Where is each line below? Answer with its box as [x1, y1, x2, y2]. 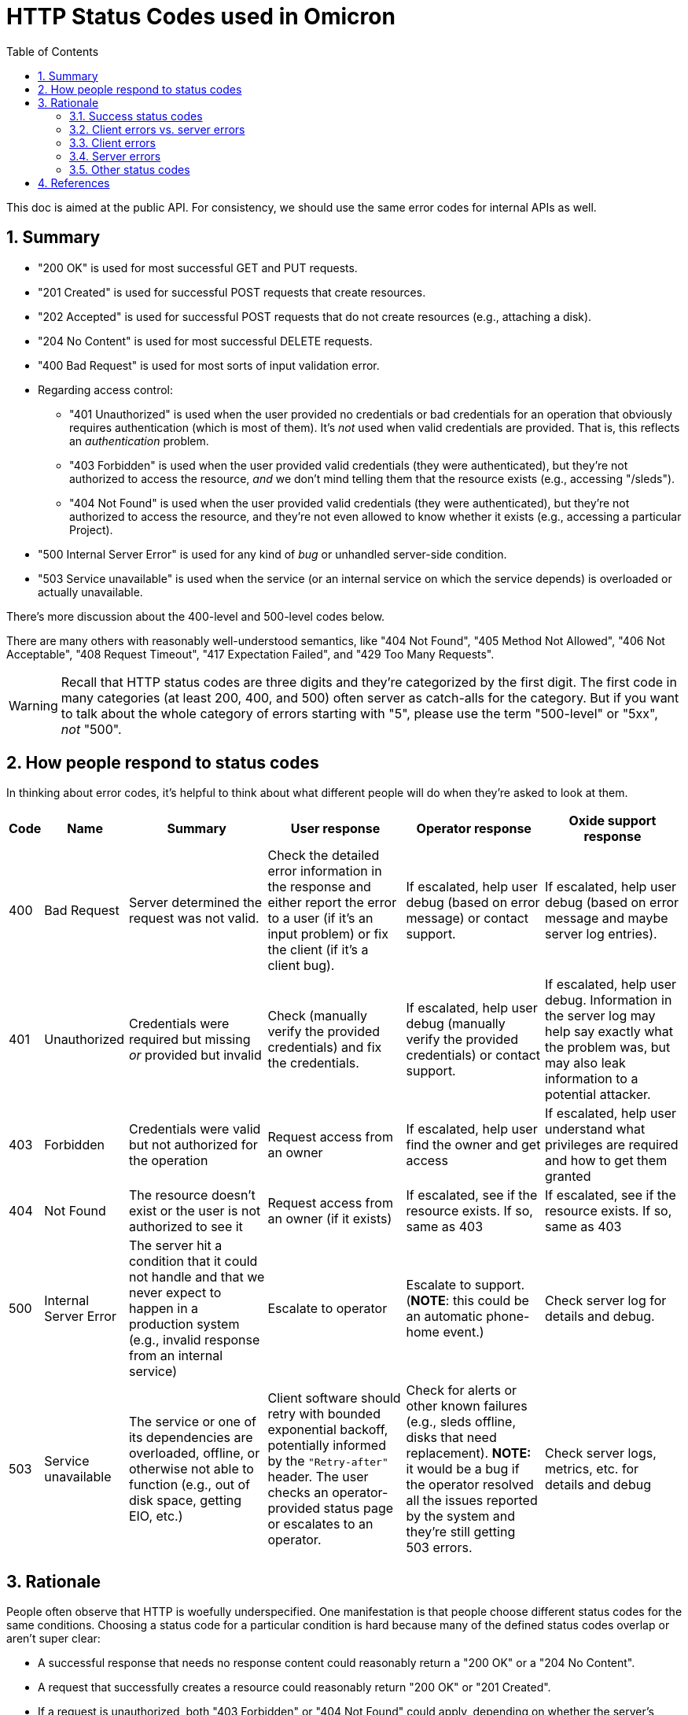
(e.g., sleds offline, [406, 1414, 516, 1430]
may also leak [544, 1055, 626, 1071]
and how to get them [544, 1153, 668, 1169]
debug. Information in [544, 992, 672, 1009]
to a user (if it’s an [267, 910, 373, 927]
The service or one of [128, 1414, 256, 1430]
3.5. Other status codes [69, 162, 190, 176]
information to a [544, 1071, 638, 1087]
